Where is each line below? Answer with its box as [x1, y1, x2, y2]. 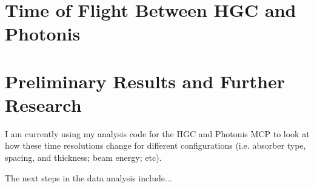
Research [5, 92, 82, 117]
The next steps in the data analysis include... [5, 171, 172, 184]
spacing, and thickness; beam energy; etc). [5, 151, 162, 164]
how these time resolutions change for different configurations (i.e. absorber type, [5, 139, 306, 152]
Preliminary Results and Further [5, 68, 285, 93]
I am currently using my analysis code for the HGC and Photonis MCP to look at [5, 127, 310, 140]
